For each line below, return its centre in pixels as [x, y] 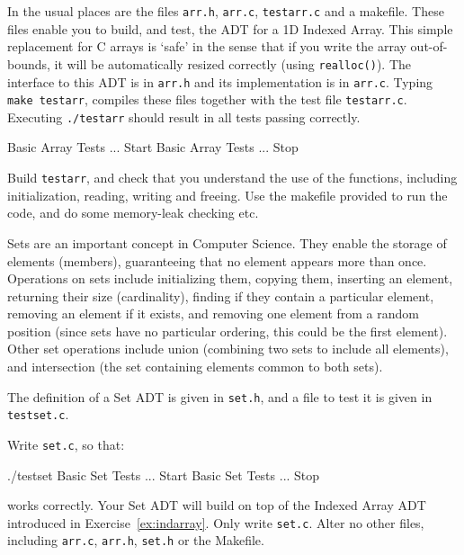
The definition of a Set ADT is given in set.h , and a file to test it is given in [220, 396]
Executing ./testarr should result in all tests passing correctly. [184, 116]
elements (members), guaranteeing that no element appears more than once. [217, 260]
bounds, [29, 63]
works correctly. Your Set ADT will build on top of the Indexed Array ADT [217, 505]
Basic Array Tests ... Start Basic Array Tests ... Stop [153, 147]
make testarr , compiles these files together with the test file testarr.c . [207, 99]
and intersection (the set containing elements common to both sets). [195, 367]
